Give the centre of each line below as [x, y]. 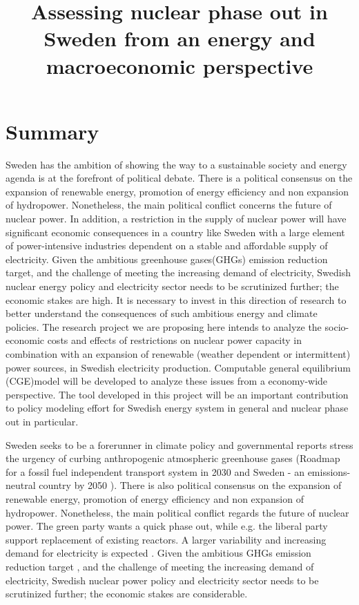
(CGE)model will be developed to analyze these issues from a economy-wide [167, 381]
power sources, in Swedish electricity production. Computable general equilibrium [178, 367]
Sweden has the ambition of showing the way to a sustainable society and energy [176, 164]
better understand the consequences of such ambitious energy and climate [162, 313]
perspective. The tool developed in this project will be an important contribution [177, 394]
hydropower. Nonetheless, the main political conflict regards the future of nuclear [177, 512]
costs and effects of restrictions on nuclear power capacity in [175, 340]
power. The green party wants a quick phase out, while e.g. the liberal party [167, 526]
